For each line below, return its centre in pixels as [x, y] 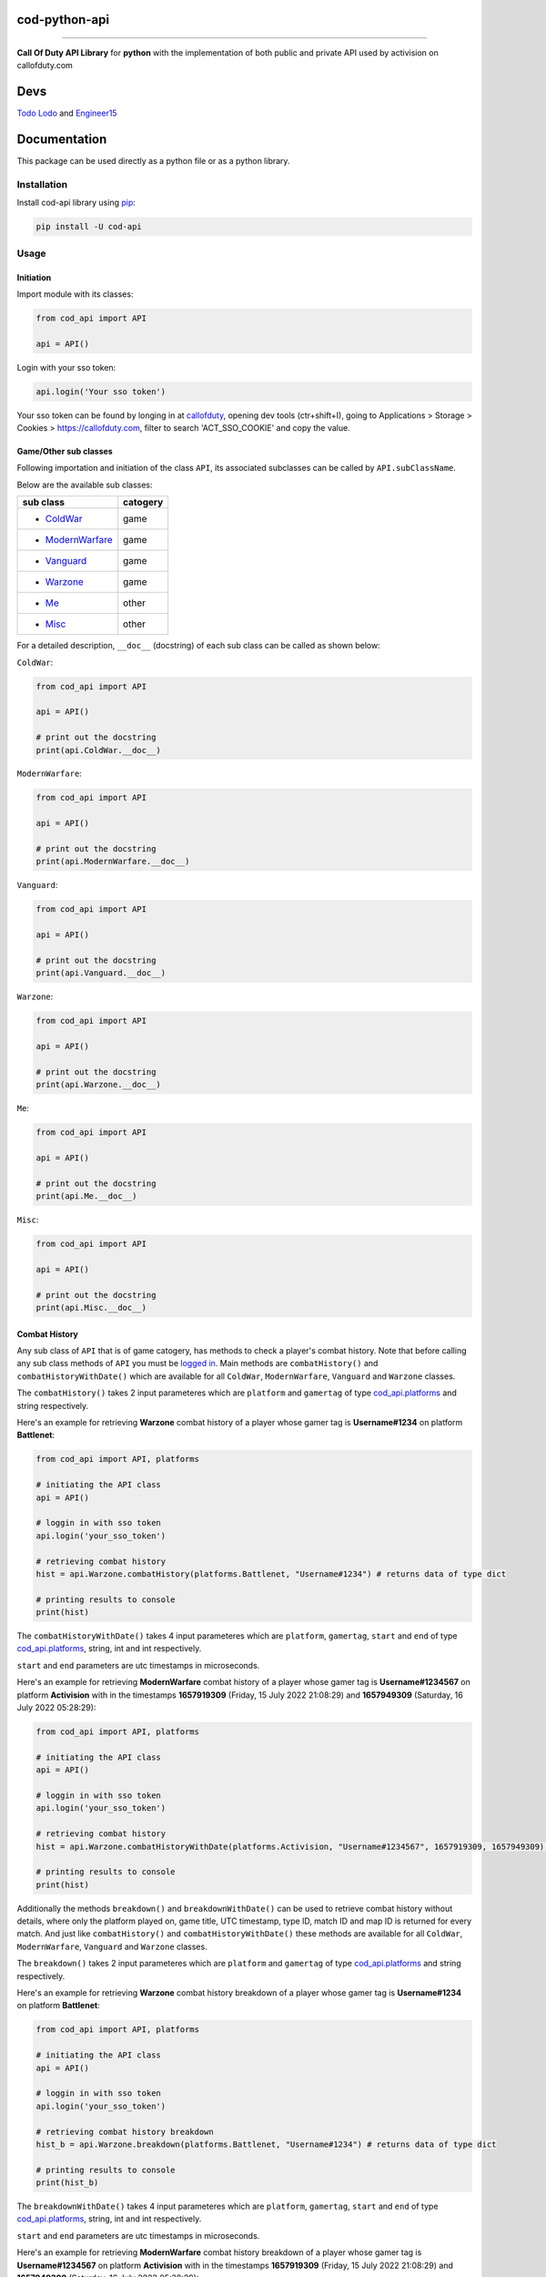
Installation [42, 184]
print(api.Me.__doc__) [86, 1196]
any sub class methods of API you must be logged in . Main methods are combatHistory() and [197, 1363]
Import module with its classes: [75, 294]
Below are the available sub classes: [85, 485]
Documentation [62, 140]
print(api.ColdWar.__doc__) [98, 750]
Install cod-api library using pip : [76, 203]
